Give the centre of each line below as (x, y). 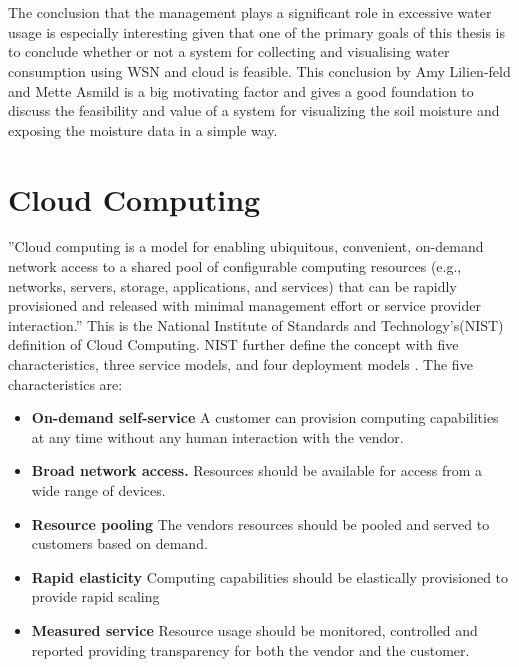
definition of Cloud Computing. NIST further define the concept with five (233, 344)
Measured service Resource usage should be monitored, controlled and (254, 629)
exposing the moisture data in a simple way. (143, 129)
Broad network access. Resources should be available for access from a (257, 470)
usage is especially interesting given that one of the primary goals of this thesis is (256, 31)
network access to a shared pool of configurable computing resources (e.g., (235, 266)
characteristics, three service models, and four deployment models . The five (240, 364)
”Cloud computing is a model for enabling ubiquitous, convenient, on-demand (246, 246)
